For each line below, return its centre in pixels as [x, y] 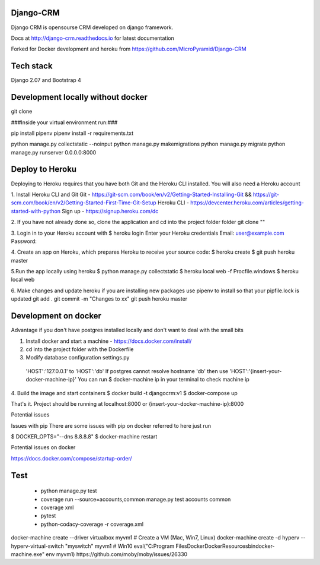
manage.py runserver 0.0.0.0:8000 [54, 152]
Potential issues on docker [43, 447]
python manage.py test [69, 491]
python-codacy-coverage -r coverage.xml [92, 524]
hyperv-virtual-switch [38, 546]
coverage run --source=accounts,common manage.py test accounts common [136, 499]
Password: [24, 241]
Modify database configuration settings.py [78, 358]
